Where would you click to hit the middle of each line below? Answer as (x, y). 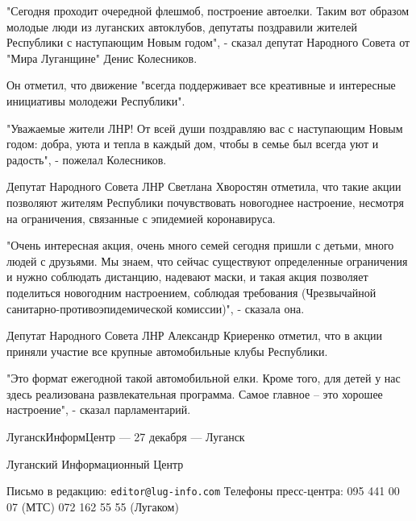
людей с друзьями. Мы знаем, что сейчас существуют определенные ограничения (207, 260)
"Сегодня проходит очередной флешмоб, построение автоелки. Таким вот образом (208, 10)
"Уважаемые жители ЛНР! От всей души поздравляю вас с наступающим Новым (205, 128)
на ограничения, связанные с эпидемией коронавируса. (141, 218)
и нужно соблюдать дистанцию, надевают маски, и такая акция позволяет (187, 277)
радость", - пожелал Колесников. (87, 159)
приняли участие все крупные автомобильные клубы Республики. (167, 351)
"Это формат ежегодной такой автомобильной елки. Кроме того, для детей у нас (204, 378)
